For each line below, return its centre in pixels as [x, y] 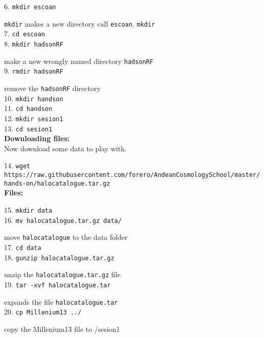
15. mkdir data [28, 209]
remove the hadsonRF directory [52, 88]
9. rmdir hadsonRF [34, 71]
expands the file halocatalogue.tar [61, 301]
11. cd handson [28, 108]
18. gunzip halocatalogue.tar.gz [59, 257]
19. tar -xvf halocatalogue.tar [57, 284]
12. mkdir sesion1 [34, 118]
